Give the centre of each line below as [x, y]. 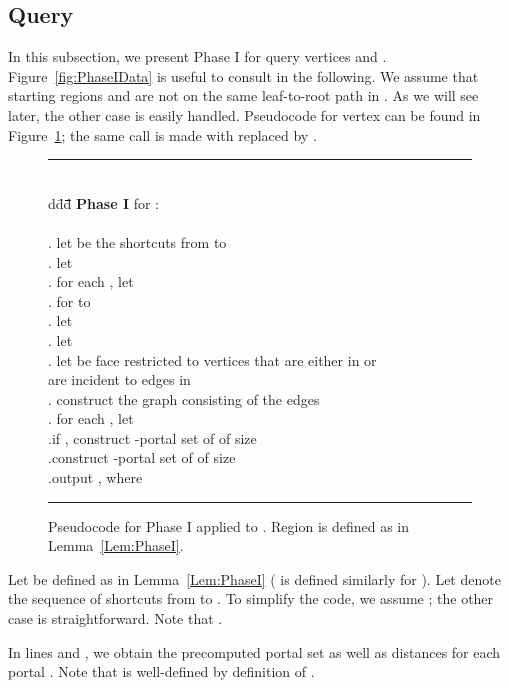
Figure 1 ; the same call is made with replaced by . [162, 134]
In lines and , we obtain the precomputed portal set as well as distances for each [254, 651]
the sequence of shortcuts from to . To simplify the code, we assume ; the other [251, 598]
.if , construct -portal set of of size [152, 437]
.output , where [95, 477]
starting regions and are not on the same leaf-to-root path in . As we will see [243, 95]
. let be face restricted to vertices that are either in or [212, 359]
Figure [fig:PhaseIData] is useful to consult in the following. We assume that [243, 75]
